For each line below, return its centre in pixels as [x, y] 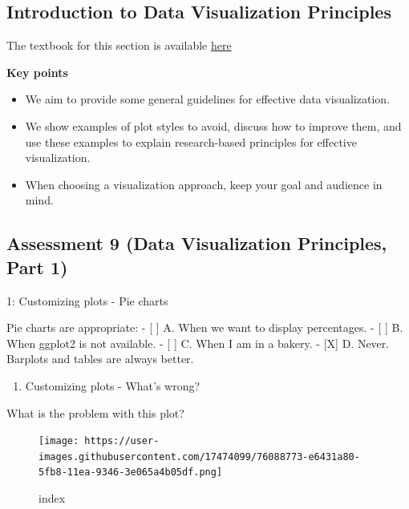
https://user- [122, 441]
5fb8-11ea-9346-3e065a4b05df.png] [131, 473]
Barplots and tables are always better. [100, 359]
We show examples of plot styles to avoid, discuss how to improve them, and [213, 125]
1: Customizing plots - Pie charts [87, 300]
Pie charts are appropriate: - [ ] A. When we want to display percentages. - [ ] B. [205, 327]
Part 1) [37, 267]
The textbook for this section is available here [119, 45]
